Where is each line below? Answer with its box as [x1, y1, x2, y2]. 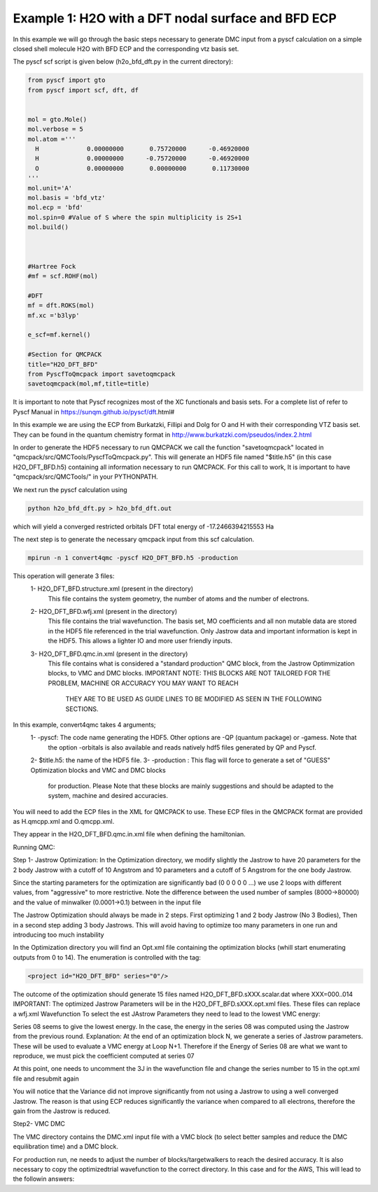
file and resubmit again [13, 1074, 80, 1083]
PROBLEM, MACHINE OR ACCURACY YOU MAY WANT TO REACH [48, 679, 239, 687]
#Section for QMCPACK [27, 351, 102, 358]
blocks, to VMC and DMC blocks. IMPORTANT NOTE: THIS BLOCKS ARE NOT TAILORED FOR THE [48, 669, 331, 678]
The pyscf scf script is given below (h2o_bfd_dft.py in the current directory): [13, 57, 234, 66]
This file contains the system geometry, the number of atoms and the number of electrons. [48, 594, 309, 603]
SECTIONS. [65, 704, 99, 713]
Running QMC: [13, 843, 55, 851]
